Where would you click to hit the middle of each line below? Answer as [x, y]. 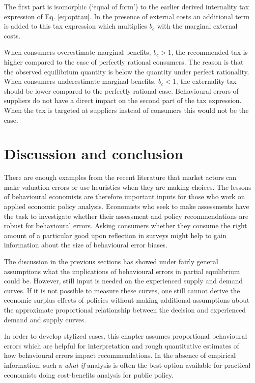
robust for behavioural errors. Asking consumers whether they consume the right [126, 226]
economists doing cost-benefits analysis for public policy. [89, 374]
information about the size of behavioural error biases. [86, 245]
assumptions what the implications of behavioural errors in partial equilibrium [122, 271]
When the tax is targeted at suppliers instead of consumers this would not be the [127, 110]
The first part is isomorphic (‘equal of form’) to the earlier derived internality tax [127, 6]
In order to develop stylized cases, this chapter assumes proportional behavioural [126, 336]
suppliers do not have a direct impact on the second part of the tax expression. [123, 100]
